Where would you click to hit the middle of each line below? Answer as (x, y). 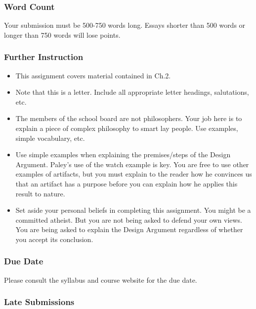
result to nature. (40, 193)
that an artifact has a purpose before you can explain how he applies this (127, 183)
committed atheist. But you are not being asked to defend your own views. (129, 219)
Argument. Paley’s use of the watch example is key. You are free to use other (132, 164)
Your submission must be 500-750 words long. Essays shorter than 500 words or (125, 25)
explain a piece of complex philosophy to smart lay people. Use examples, (127, 128)
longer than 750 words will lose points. (62, 34)
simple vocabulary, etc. (50, 138)
